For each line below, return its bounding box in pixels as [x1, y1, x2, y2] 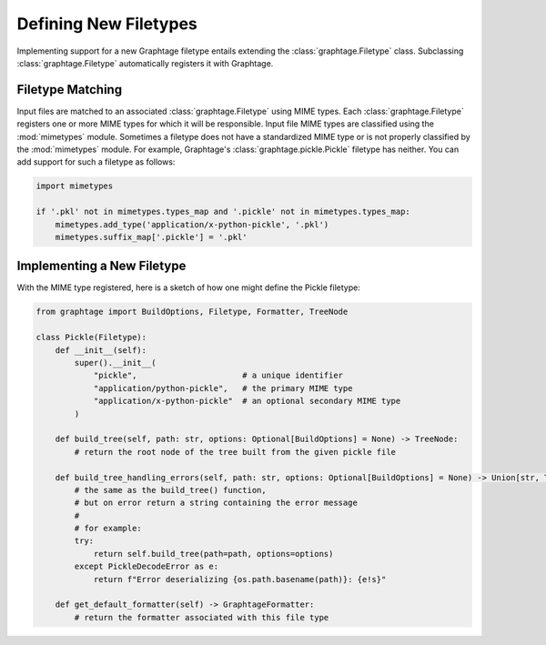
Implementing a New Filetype [16, 258, 187, 274]
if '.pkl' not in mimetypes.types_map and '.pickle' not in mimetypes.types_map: [35, 207, 411, 217]
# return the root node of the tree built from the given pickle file [74, 447, 396, 457]
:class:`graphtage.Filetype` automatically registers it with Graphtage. [16, 57, 274, 68]
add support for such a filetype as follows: [16, 156, 176, 167]
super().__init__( [74, 358, 157, 368]
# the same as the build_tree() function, [74, 485, 268, 495]
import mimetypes [35, 181, 114, 191]
